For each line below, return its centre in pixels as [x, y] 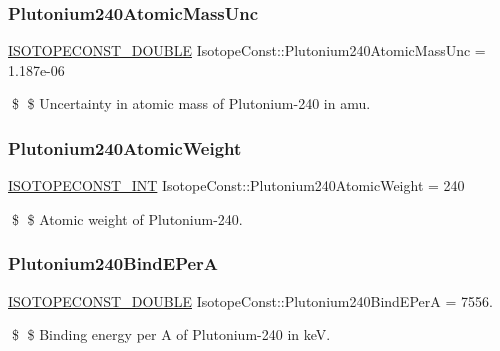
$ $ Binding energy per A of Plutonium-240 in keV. [171, 334]
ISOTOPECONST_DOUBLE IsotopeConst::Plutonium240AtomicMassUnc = [247, 50]
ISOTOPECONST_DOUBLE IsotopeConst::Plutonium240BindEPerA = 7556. [250, 300]
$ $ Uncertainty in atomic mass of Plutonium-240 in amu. [191, 103]
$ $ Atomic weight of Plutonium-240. [127, 218]
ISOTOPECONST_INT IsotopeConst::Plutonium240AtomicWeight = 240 [236, 185]
